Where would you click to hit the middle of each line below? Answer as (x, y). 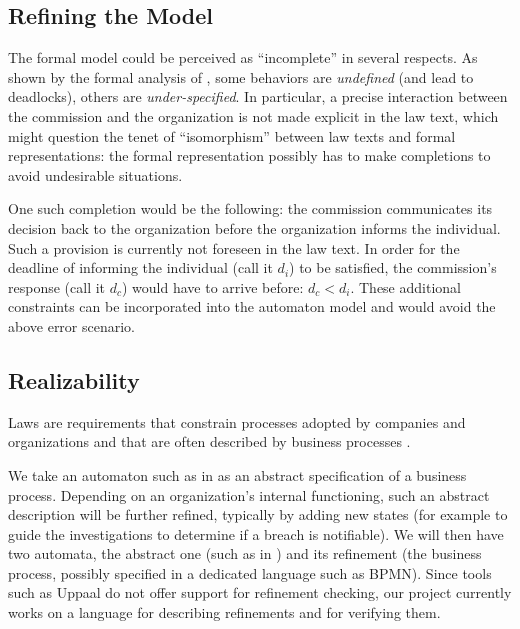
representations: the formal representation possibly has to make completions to (249, 155)
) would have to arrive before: (213, 286)
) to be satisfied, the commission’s (393, 267)
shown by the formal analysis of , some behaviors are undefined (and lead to (241, 76)
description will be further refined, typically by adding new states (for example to (258, 514)
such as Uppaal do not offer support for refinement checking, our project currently (260, 592)
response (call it (57, 286)
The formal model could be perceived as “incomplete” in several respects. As (243, 57)
